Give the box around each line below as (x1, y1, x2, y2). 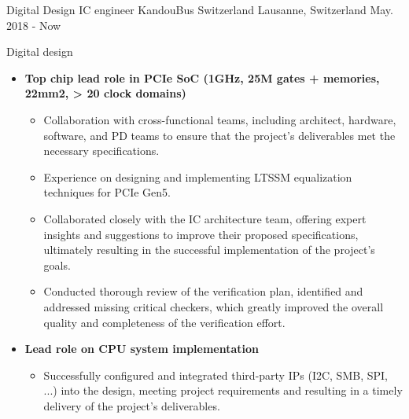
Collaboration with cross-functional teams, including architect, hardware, (43, 111, 396, 127)
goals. (43, 256, 71, 273)
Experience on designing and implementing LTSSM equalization (43, 168, 352, 185)
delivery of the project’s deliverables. (43, 397, 220, 413)
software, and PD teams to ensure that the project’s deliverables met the (43, 127, 396, 143)
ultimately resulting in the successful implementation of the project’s (43, 241, 375, 258)
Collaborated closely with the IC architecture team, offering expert (43, 210, 367, 226)
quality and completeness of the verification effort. (43, 314, 286, 330)
